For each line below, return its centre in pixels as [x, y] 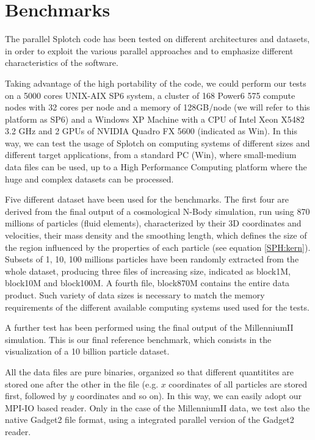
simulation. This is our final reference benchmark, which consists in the [138, 339]
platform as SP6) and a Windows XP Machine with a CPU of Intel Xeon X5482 [155, 119]
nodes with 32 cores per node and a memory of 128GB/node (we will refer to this [157, 107]
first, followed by [36, 396]
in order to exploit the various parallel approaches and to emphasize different [149, 50]
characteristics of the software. [62, 63]
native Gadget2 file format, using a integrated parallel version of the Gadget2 [150, 420]
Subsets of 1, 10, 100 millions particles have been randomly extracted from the [152, 259]
